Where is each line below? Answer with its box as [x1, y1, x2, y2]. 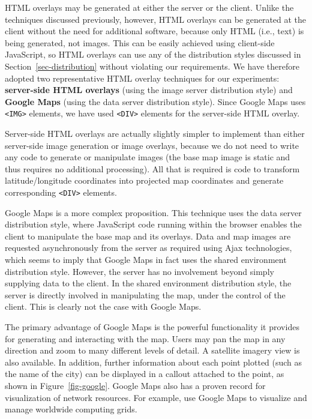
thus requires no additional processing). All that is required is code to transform [5, 162, 300, 175]
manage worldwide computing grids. [5, 403, 137, 415]
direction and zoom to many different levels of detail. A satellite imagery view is [5, 344, 300, 357]
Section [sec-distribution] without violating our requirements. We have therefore [5, 59, 299, 72]
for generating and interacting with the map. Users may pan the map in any [5, 332, 286, 345]
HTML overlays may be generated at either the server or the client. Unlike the [5, 1, 294, 13]
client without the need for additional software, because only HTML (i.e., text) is [5, 25, 304, 37]
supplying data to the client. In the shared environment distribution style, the [5, 277, 292, 289]
